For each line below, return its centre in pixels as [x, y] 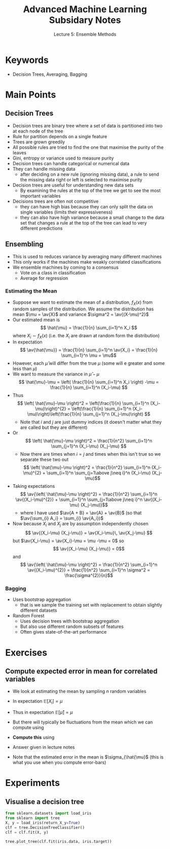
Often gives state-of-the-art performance [63, 632]
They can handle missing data [44, 169]
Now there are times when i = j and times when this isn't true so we [90, 454]
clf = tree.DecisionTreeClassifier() [45, 827]
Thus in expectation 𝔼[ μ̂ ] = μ [43, 712]
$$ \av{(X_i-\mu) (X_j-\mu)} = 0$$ [89, 549]
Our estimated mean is [36, 320]
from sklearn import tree [32, 818]
